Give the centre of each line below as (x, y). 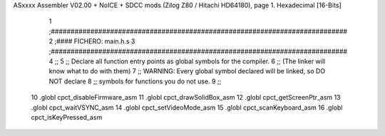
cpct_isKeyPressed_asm (67, 117)
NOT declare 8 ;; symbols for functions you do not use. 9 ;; (135, 81)
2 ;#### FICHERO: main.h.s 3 (92, 41)
